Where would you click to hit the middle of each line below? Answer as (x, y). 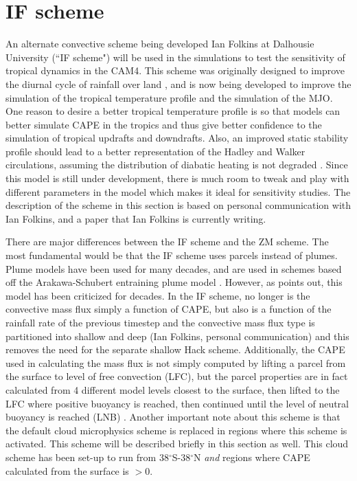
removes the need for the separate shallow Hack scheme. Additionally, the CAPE (175, 349)
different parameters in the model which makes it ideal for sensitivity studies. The (178, 191)
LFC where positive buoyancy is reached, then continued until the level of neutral (177, 403)
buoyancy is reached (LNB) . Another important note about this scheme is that (173, 417)
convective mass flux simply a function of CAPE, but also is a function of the (169, 309)
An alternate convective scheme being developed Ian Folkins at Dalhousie (160, 44)
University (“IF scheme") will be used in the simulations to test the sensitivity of (175, 57)
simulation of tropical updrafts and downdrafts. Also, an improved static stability (177, 138)
